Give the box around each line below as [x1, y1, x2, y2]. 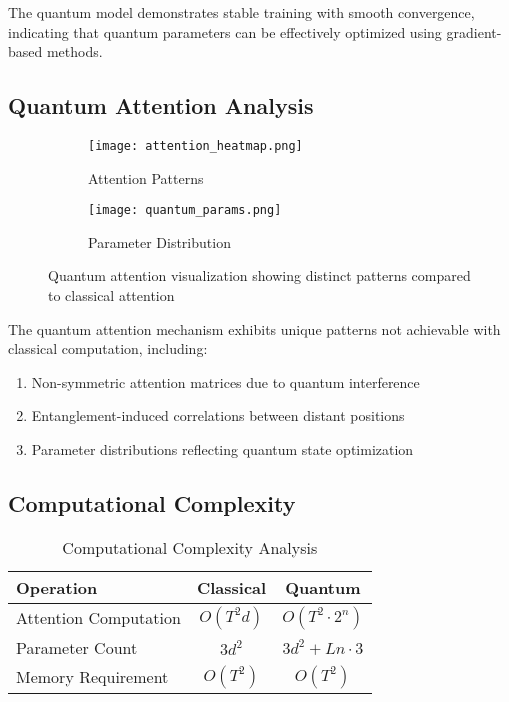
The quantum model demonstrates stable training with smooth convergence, [8, 2, 475, 22]
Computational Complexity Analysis [62, 535, 318, 559]
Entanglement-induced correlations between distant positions [31, 405, 405, 426]
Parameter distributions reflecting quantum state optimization [31, 439, 414, 460]
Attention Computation [16, 606, 181, 630]
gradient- [446, 21, 502, 42]
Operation [16, 575, 98, 599]
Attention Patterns [88, 167, 204, 188]
